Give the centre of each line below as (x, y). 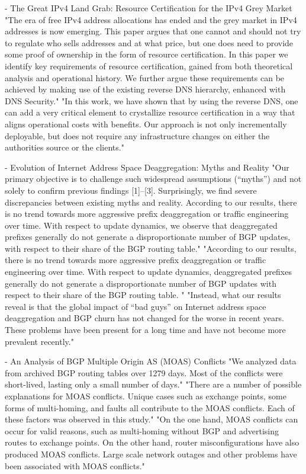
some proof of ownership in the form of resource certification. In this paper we (146, 54)
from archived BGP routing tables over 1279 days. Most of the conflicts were (144, 372)
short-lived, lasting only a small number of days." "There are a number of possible (153, 384)
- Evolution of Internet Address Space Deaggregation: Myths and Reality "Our (147, 167)
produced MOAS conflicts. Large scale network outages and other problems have (151, 454)
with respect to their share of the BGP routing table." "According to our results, (151, 248)
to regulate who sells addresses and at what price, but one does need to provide (149, 42)
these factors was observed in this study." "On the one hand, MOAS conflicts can (152, 419)
